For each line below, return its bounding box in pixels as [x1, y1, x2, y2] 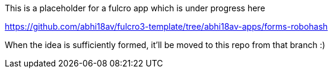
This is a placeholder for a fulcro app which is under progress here [5, 3, 265, 13]
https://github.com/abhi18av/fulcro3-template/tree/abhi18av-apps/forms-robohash [5, 21, 328, 31]
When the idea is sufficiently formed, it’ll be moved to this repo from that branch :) [5, 40, 325, 50]
